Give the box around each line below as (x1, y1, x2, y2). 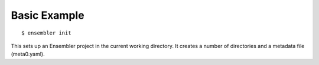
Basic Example (11, 9, 85, 22)
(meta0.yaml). (11, 50, 45, 58)
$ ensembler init (21, 29, 71, 36)
